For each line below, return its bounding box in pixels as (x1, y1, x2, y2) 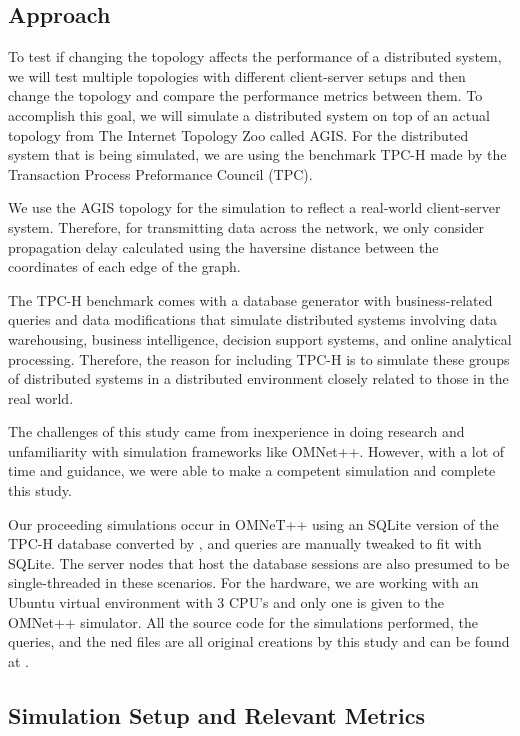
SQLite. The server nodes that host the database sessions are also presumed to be (8, 552, 510, 573)
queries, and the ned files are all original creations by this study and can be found (8, 631, 510, 652)
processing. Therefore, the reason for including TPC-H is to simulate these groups (8, 348, 510, 369)
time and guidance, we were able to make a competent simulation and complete (8, 460, 496, 481)
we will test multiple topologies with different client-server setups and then (8, 65, 466, 86)
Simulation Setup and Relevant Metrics (8, 699, 425, 730)
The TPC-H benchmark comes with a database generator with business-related (8, 289, 493, 310)
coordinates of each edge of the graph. (8, 256, 241, 277)
